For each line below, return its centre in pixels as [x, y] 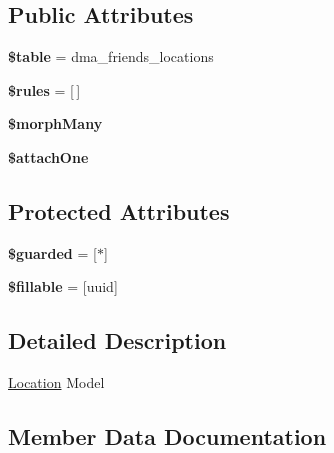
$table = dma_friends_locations [111, 56]
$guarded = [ [52, 252]
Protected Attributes [119, 210]
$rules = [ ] [44, 89]
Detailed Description [117, 340]
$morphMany [55, 123]
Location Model [56, 382]
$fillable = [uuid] [63, 286]
